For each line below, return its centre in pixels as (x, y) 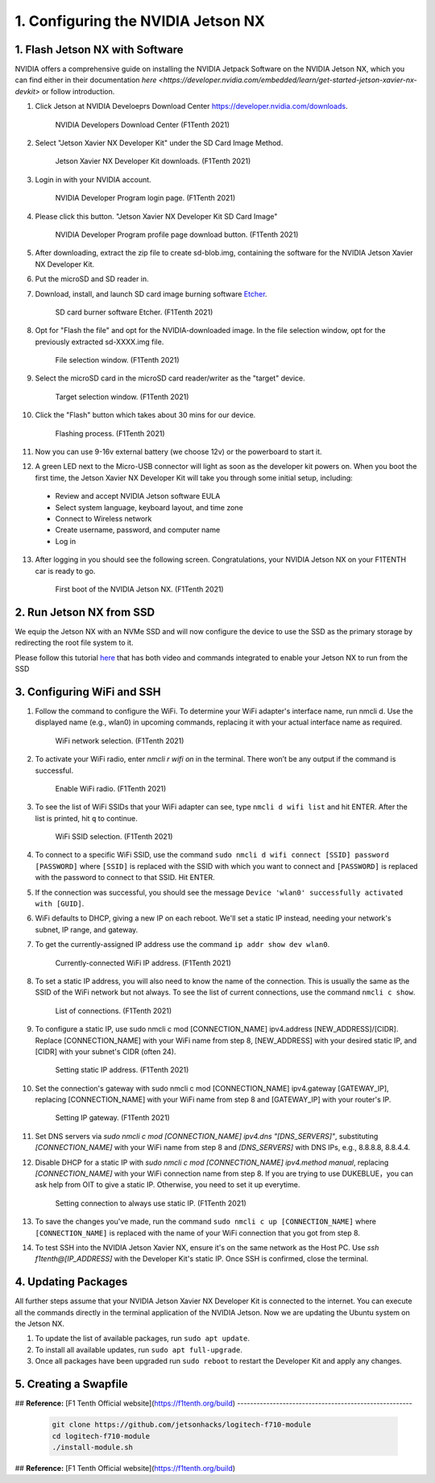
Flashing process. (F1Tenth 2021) (110, 433)
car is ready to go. (65, 571)
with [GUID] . (60, 904)
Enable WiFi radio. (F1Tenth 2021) (111, 788)
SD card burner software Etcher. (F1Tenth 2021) (134, 312)
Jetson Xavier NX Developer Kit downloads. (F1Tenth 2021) (153, 161)
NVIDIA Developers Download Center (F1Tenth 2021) (142, 124)
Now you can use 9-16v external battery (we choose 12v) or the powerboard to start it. (178, 452)
